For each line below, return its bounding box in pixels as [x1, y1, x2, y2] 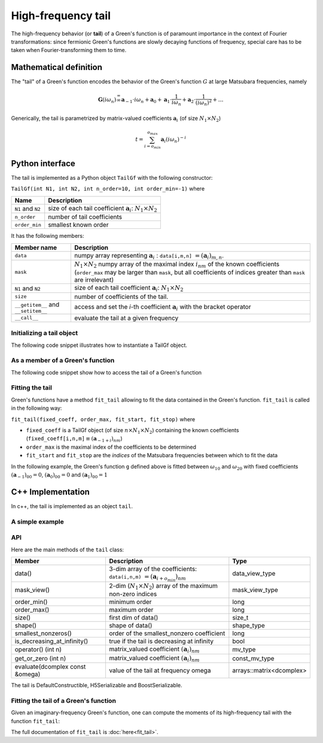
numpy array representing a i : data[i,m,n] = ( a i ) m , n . [74, 251, 224, 261]
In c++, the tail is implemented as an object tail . [11, 502, 133, 509]
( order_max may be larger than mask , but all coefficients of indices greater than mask [74, 268, 305, 277]
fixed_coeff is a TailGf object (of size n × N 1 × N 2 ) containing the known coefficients [26, 427, 239, 435]
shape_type [232, 621, 266, 630]
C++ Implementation [11, 487, 90, 497]
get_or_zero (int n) [14, 654, 66, 662]
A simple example [11, 517, 64, 525]
